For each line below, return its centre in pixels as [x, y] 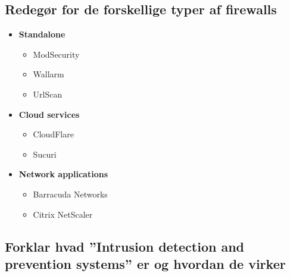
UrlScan [48, 94]
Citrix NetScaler [63, 214]
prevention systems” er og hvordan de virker [145, 263]
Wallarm [49, 74]
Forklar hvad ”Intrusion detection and [125, 246]
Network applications [63, 174]
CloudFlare [53, 134]
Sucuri [45, 154]
